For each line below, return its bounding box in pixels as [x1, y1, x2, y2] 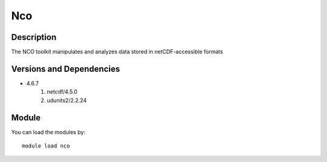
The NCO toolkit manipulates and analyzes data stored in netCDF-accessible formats [11, 48, 223, 56]
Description [11, 32, 57, 42]
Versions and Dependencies [11, 63, 121, 74]
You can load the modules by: [11, 128, 86, 135]
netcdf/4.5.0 [47, 88, 78, 96]
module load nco [22, 143, 70, 149]
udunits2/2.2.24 [47, 97, 87, 104]
